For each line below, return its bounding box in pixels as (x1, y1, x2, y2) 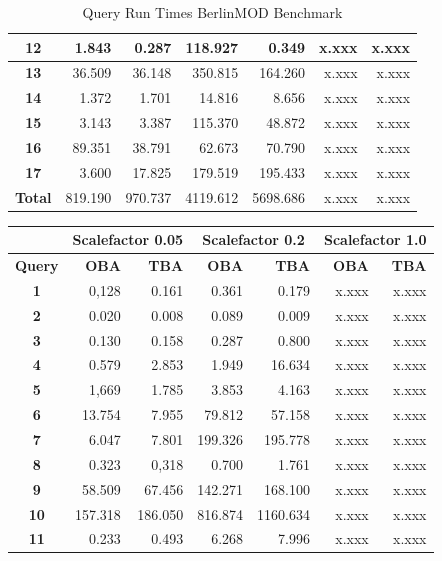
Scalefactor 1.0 (323, 229, 427, 250)
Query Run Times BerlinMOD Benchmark (82, 2, 343, 22)
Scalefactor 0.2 (202, 229, 305, 250)
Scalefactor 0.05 (72, 229, 184, 250)
